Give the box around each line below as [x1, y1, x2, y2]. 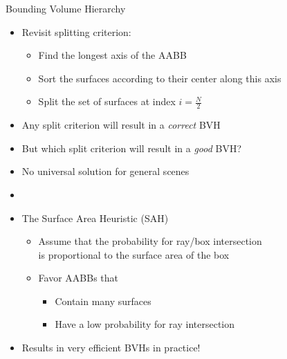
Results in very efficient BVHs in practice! [21, 340, 201, 355]
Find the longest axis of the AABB [38, 48, 187, 62]
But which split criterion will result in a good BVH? [21, 140, 242, 155]
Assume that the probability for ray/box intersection [38, 234, 262, 248]
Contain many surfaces [55, 293, 151, 308]
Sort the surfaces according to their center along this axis [38, 71, 281, 85]
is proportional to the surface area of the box [38, 247, 230, 261]
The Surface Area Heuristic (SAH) [21, 210, 169, 225]
